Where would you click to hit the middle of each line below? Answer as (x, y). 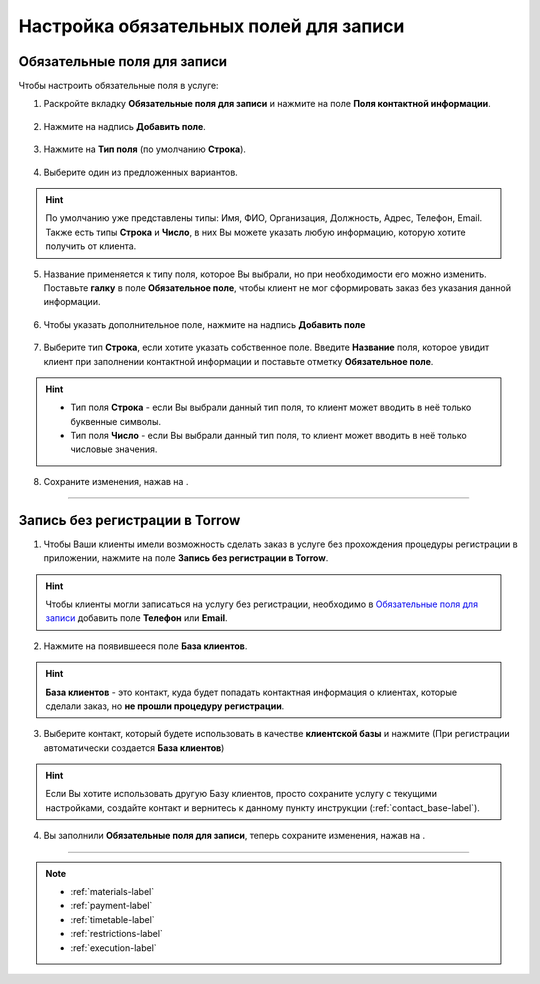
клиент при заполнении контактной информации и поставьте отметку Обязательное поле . (238, 361)
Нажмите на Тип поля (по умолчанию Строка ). (145, 149)
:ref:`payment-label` (111, 906)
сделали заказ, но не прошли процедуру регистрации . (165, 706)
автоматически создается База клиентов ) (134, 747)
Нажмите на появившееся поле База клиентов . (145, 646)
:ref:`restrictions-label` (117, 934)
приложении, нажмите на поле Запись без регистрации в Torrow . (186, 558)
